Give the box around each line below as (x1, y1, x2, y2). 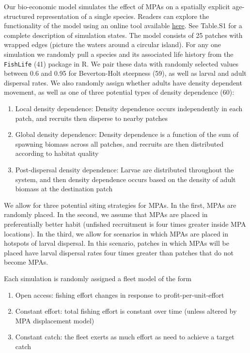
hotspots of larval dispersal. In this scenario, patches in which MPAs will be (4, 238, 229, 248)
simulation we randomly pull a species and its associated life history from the (4, 49, 234, 59)
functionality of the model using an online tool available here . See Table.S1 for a (4, 20, 242, 31)
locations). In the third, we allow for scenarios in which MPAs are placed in (4, 228, 229, 238)
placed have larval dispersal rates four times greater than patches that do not (4, 247, 234, 257)
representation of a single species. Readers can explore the (36, 11, 209, 21)
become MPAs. (4, 257, 48, 267)
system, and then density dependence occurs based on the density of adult (15, 174, 236, 184)
